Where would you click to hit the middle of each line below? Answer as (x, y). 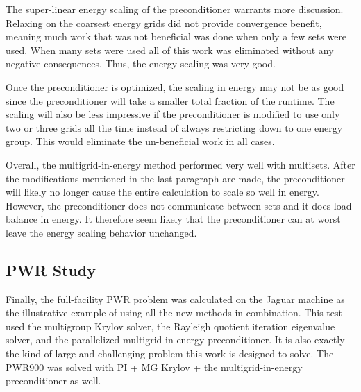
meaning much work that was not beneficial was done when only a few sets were (176, 36)
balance (22, 219)
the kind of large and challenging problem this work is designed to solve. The (170, 353)
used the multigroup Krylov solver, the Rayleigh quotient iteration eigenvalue (170, 326)
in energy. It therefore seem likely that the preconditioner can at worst (191, 219)
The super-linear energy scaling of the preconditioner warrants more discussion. (175, 9)
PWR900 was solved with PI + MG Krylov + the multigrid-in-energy (154, 367)
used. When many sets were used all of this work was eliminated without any (170, 50)
